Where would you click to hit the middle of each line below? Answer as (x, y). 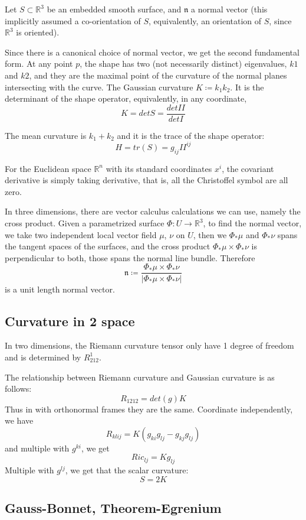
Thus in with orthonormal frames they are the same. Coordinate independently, (149, 409)
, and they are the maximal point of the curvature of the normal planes (158, 75)
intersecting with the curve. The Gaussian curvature (99, 87)
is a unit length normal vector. (60, 289)
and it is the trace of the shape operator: (191, 135)
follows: (18, 389)
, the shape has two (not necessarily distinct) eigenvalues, (183, 64)
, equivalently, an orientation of (205, 20)
